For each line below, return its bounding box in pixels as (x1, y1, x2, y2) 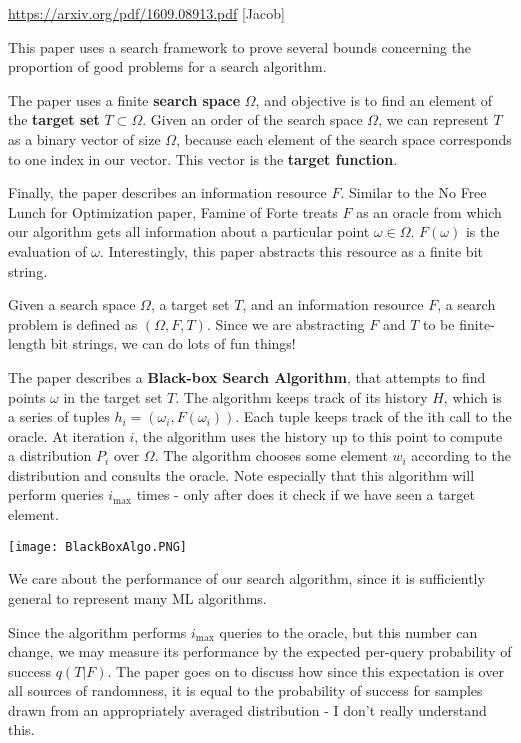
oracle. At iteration (8, 425, 125, 446)
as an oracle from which (356, 201, 502, 222)
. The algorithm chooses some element (154, 445, 388, 466)
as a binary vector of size (8, 128, 161, 149)
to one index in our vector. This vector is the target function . (8, 148, 398, 169)
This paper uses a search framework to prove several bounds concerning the (8, 36, 472, 57)
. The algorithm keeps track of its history (175, 386, 428, 407)
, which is (443, 386, 502, 407)
